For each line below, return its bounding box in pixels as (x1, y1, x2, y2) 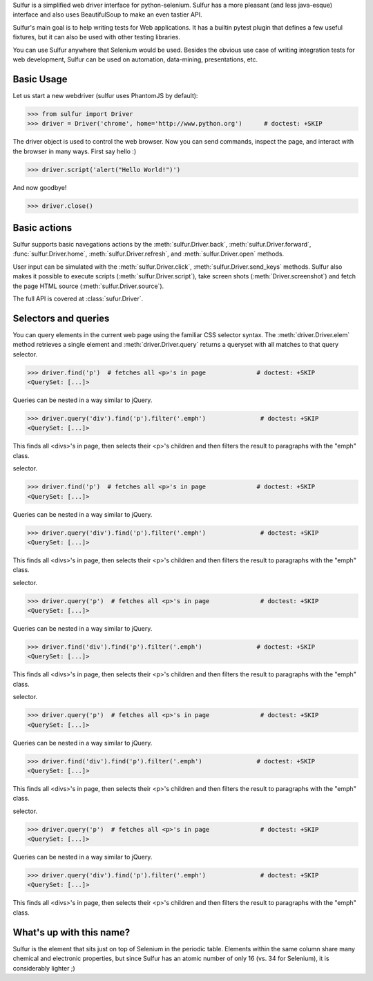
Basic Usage (12, 73, 68, 85)
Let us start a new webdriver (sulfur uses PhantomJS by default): (12, 91, 198, 99)
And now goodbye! (12, 183, 67, 191)
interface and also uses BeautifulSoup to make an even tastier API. (12, 10, 202, 19)
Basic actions (12, 222, 73, 234)
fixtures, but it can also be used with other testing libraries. (12, 33, 181, 41)
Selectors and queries (12, 312, 110, 324)
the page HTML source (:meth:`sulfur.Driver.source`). (12, 282, 164, 290)
